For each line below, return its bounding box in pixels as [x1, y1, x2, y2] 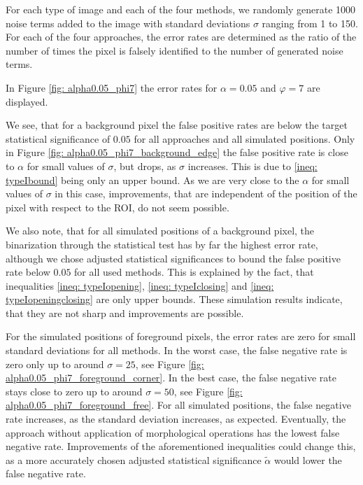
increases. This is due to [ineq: [187, 158, 318, 173]
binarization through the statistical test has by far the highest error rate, [6, 237, 318, 251]
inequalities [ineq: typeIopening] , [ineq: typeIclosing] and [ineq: [6, 278, 274, 293]
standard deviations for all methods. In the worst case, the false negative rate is [6, 343, 348, 358]
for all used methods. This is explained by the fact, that [74, 265, 314, 279]
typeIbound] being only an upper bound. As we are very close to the [6, 172, 299, 187]
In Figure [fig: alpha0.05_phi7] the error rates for [6, 80, 218, 94]
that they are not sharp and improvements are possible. [6, 305, 244, 320]
